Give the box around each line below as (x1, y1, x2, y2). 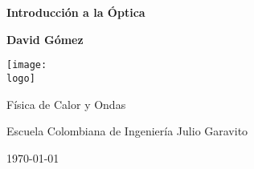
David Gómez (6, 30, 84, 47)
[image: (6, 59, 47, 71)
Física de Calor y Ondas (6, 95, 126, 112)
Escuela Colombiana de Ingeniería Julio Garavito (6, 123, 248, 139)
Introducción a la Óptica (6, 4, 145, 20)
